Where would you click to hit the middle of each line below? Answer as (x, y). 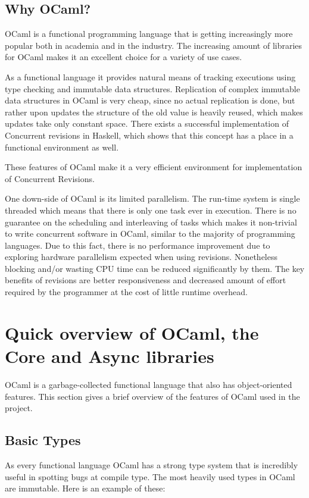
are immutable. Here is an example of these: (85, 488)
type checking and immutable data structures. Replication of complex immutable (152, 88)
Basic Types (43, 440)
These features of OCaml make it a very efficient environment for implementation (154, 167)
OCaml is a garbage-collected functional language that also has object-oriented (149, 384)
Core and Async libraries (110, 356)
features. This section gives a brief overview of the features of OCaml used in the (152, 396)
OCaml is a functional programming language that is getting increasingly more (149, 34)
